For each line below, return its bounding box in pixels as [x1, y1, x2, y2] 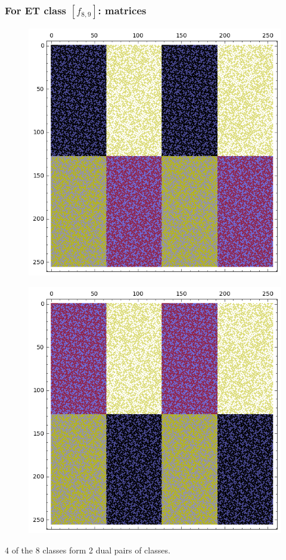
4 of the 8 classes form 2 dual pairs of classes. [5, 543, 170, 556]
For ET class [5, 2, 66, 17]
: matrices [98, 2, 147, 17]
